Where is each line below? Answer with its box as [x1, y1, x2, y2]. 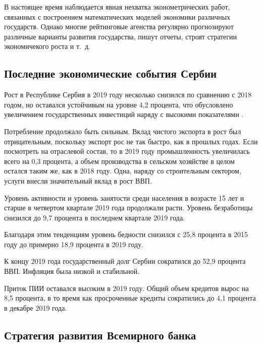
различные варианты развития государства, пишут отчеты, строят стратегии [4, 31, 237, 41]
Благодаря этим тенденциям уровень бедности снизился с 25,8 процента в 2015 [4, 229, 248, 240]
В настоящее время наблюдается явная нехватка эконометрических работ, [4, 2, 230, 12]
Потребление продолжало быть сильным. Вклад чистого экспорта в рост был [4, 126, 241, 136]
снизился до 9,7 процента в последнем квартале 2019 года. [4, 212, 185, 222]
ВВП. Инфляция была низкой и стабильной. [4, 266, 140, 276]
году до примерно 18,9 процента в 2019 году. [4, 239, 144, 249]
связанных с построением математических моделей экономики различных [4, 11, 231, 22]
